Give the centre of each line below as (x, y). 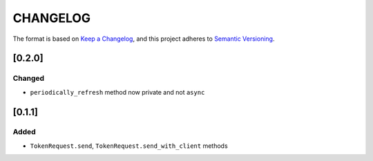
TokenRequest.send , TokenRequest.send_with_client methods (129, 146)
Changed (29, 78)
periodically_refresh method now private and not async (117, 92)
